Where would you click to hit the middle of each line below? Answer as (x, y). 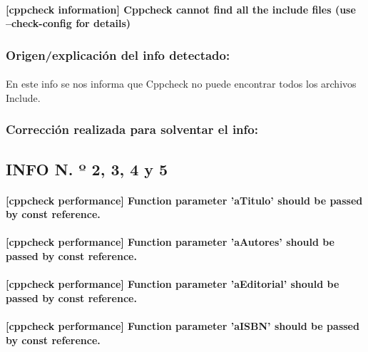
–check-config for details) (68, 23)
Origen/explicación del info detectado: (118, 55)
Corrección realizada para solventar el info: (132, 129)
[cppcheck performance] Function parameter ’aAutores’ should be (170, 242)
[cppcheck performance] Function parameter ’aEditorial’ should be (173, 284)
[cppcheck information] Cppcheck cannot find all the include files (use (181, 9)
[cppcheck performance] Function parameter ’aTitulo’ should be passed (184, 200)
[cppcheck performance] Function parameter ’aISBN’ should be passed (183, 325)
